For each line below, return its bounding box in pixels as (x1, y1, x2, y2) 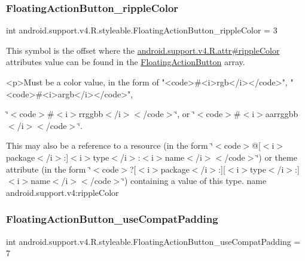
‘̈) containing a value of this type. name (122, 174, 267, 187)
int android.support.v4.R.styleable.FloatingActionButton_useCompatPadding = (6, 235, 301, 247)
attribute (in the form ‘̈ (6, 162, 91, 175)
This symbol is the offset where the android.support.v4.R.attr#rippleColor (6, 44, 280, 56)
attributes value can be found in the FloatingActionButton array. (6, 56, 245, 68)
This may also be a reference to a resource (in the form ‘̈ (6, 139, 213, 152)
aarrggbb (265, 108, 298, 120)
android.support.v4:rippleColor (6, 186, 119, 198)
